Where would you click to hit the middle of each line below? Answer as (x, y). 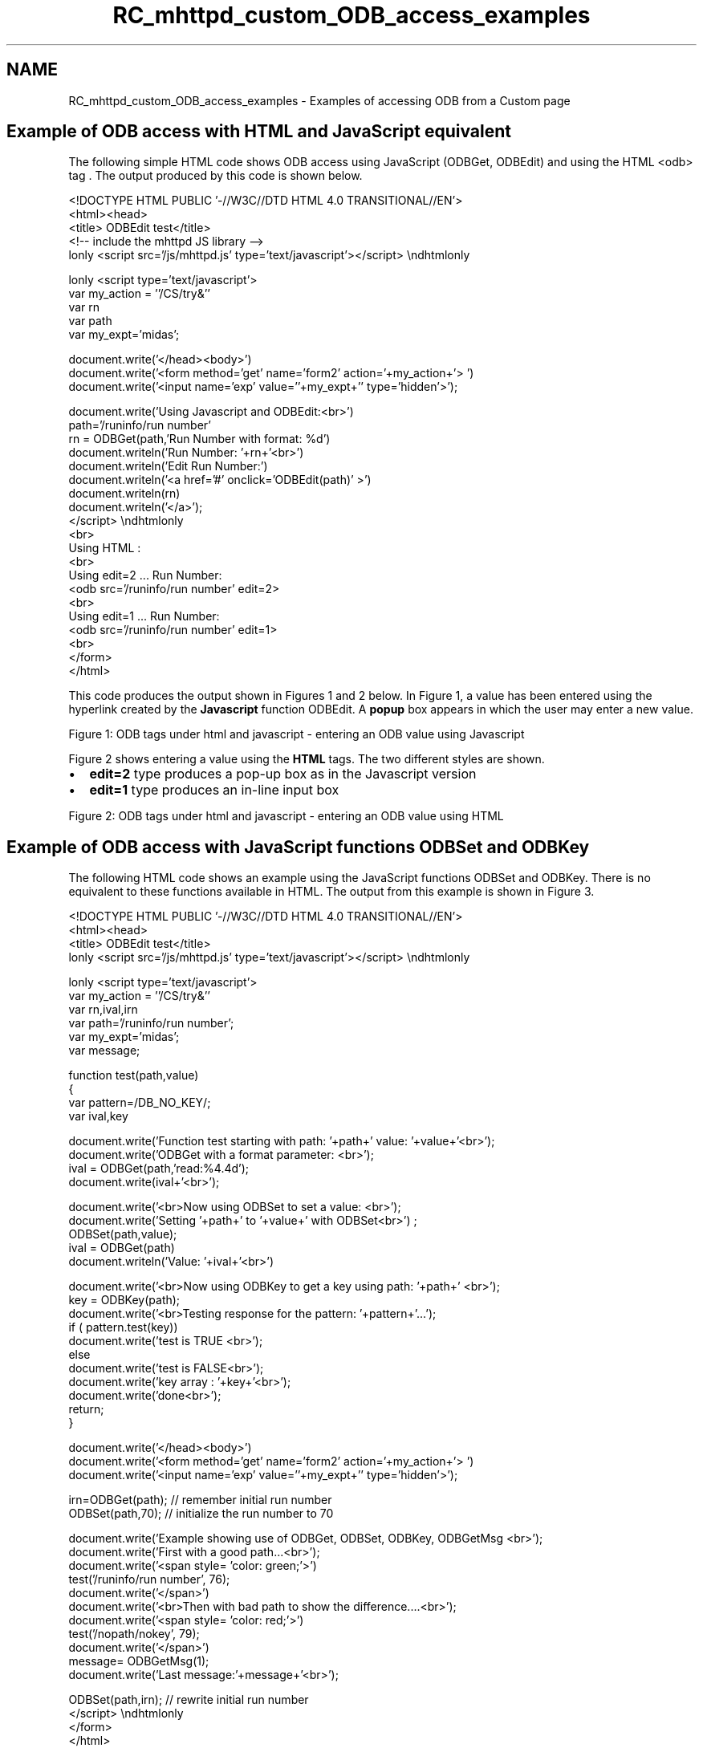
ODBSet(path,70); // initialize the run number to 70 (201, 1514)
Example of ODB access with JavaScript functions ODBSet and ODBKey (298, 847)
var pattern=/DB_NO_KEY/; (140, 1103)
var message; (104, 1051)
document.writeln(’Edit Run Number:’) (168, 466)
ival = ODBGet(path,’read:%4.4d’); (159, 1169)
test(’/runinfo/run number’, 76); (149, 1579)
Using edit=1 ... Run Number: (144, 616)
